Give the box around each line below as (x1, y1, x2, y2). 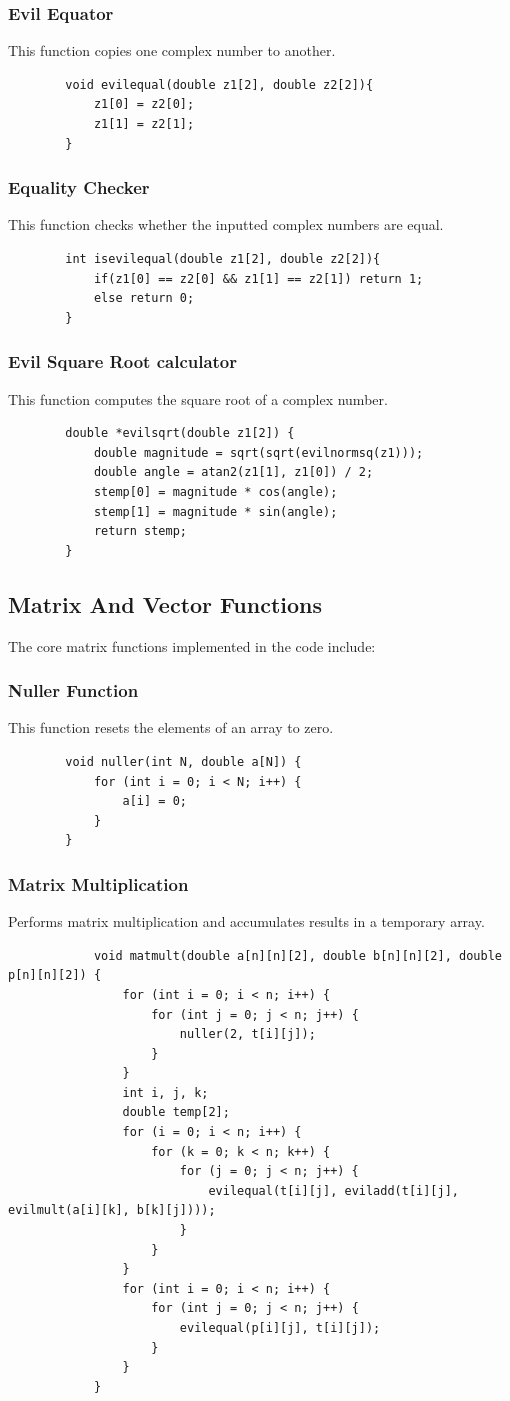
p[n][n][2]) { (8, 968, 102, 983)
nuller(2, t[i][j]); (179, 1027, 316, 1042)
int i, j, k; (122, 1085, 209, 1100)
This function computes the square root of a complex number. (8, 388, 388, 409)
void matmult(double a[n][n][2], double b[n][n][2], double (93, 948, 502, 963)
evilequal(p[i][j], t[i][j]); (179, 1321, 381, 1336)
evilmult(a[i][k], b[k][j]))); (8, 1203, 216, 1218)
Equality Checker (8, 175, 150, 200)
